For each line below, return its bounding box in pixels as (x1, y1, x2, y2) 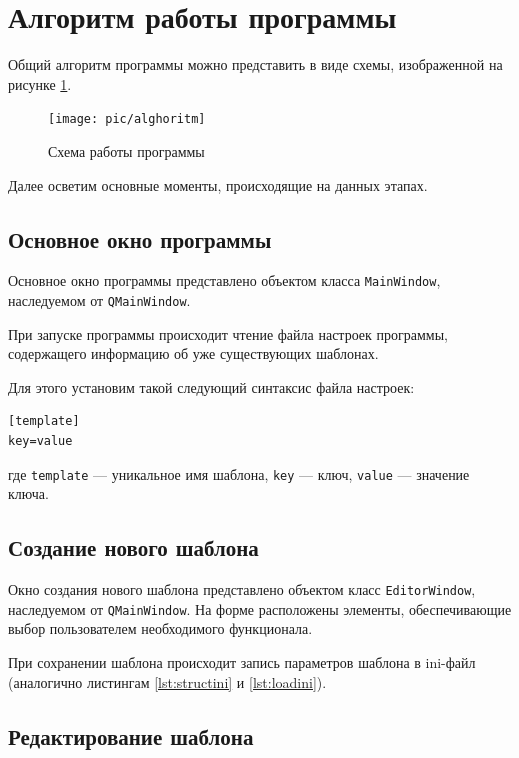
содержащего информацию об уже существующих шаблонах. (8, 343, 379, 364)
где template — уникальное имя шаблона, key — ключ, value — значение (8, 463, 470, 484)
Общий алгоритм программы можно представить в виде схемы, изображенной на (8, 54, 503, 75)
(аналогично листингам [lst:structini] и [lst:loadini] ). (8, 671, 327, 692)
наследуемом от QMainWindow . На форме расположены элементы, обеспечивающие (8, 598, 512, 619)
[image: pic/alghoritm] (48, 112, 206, 127)
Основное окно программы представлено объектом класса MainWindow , (8, 270, 441, 291)
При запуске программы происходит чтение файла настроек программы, (8, 323, 448, 344)
